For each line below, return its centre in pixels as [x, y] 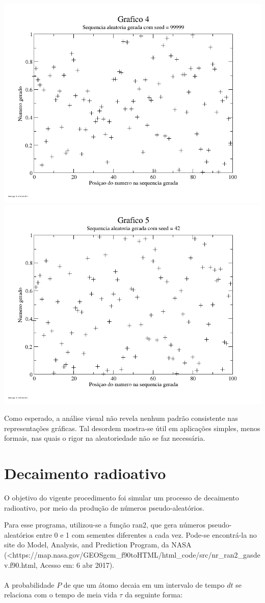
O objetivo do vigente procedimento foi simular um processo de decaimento [122, 497]
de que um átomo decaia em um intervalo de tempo [144, 584]
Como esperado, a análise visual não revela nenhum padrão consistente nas [121, 418]
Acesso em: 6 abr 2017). [77, 564]
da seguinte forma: [154, 595]
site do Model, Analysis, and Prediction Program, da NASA [98, 545]
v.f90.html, [21, 564]
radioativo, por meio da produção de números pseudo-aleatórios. [104, 507]
